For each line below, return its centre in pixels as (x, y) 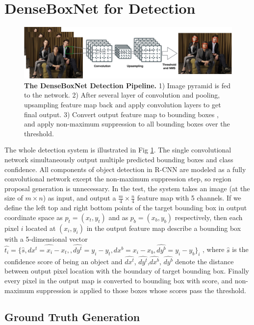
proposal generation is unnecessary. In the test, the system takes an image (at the (127, 188)
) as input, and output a (79, 198)
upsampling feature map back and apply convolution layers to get (123, 105)
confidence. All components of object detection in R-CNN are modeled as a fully (125, 169)
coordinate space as (34, 217)
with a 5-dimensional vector (46, 238)
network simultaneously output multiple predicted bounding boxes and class (119, 160)
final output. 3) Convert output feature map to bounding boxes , (121, 114)
